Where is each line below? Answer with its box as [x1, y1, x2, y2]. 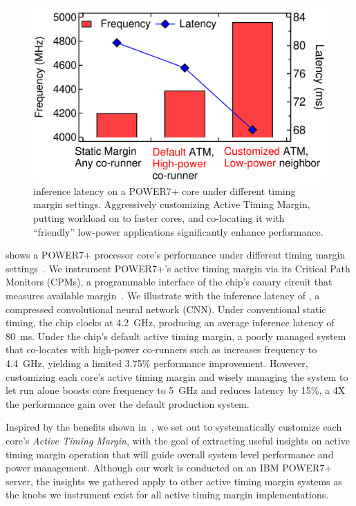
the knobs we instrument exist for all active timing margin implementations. [6, 487, 329, 502]
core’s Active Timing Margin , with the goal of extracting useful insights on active [6, 433, 350, 447]
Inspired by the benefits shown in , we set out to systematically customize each [6, 420, 342, 434]
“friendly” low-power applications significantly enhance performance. [33, 224, 324, 238]
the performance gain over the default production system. [6, 396, 250, 411]
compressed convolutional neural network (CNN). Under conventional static [6, 301, 326, 316]
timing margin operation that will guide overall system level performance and [6, 447, 334, 461]
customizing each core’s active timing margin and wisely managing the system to [6, 369, 348, 384]
